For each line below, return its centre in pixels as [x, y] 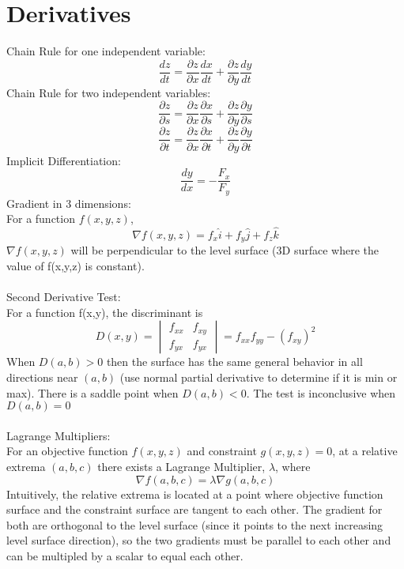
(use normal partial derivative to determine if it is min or [259, 377]
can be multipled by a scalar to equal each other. [125, 555]
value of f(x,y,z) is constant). [76, 266]
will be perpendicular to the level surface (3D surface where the [225, 250]
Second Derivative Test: [64, 297]
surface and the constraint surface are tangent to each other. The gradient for [194, 509]
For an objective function [67, 451]
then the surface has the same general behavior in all [234, 362]
